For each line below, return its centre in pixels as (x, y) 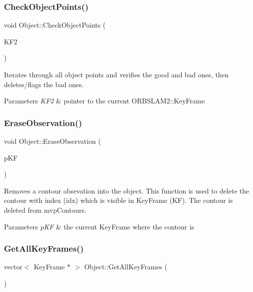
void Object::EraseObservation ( (52, 141)
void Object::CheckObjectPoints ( (55, 25)
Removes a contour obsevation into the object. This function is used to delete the (126, 190)
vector (13, 267)
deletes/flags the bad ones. (44, 84)
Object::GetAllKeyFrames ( (126, 267)
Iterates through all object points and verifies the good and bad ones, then (116, 74)
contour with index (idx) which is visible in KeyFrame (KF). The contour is (119, 200)
